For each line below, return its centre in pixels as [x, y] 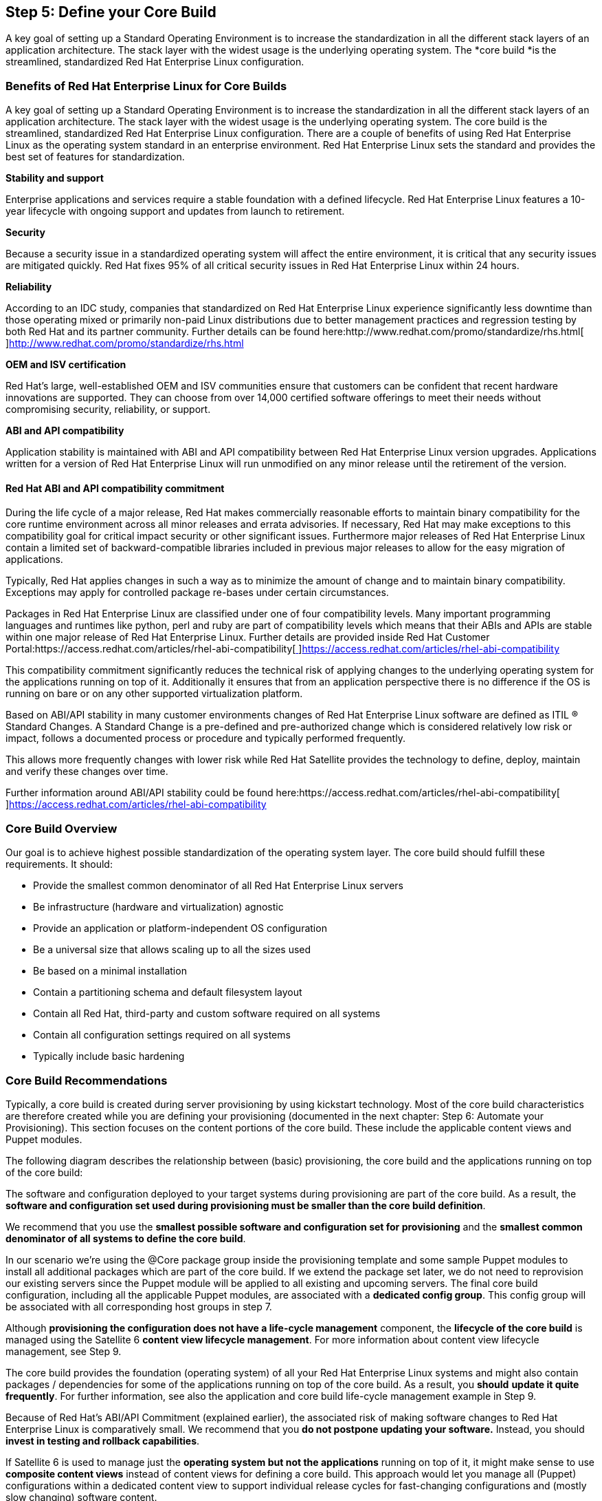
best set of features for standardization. [95, 157]
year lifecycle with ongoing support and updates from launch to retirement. [175, 211]
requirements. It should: [59, 864]
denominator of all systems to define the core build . [126, 1238]
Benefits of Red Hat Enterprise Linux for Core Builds [146, 86]
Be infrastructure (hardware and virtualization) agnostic [158, 907]
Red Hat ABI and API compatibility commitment [115, 488]
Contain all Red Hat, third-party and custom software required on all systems [207, 1014]
